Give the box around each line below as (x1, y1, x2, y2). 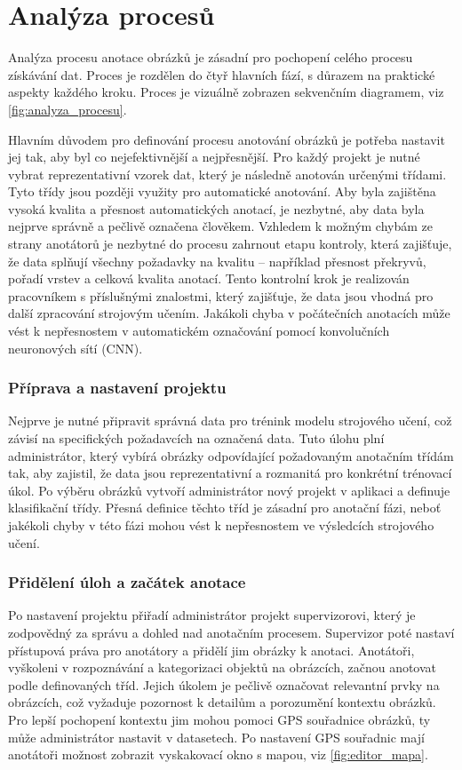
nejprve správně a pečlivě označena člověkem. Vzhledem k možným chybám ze (8, 217, 434, 235)
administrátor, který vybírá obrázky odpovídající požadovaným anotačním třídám (8, 446, 454, 464)
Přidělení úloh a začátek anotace (8, 571, 246, 593)
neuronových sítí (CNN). (8, 338, 143, 357)
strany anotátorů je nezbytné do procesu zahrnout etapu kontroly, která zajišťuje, (8, 234, 452, 253)
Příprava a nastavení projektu (8, 377, 227, 399)
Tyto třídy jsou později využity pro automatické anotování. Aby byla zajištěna (8, 182, 436, 201)
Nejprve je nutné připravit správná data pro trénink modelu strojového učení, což (8, 411, 452, 430)
